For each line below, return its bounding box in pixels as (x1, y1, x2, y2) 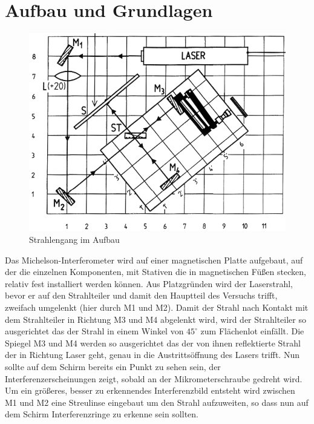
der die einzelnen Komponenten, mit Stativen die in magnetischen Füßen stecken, (5, 265, 306, 278)
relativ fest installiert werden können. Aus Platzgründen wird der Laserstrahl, (5, 277, 293, 290)
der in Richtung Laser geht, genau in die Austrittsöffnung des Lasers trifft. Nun (5, 348, 299, 361)
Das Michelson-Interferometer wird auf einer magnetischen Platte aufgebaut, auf (5, 253, 303, 266)
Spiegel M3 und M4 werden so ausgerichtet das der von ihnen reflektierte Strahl (5, 336, 301, 349)
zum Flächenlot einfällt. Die (200, 325, 304, 337)
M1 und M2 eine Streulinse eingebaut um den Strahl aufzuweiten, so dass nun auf (5, 396, 309, 408)
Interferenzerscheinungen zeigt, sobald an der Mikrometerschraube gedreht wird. (5, 372, 303, 385)
